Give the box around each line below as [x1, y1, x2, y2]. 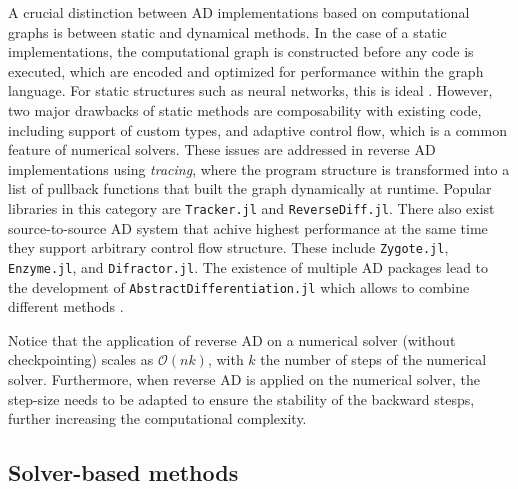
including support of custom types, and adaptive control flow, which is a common [8, 119, 507, 140]
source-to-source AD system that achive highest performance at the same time [8, 217, 488, 238]
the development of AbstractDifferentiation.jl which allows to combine [8, 276, 470, 297]
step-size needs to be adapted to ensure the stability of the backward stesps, [8, 388, 475, 409]
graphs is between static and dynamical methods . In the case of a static [8, 21, 447, 42]
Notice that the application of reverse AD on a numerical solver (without [8, 329, 456, 350]
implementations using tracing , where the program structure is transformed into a [8, 158, 510, 179]
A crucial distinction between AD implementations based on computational [8, 2, 470, 22]
